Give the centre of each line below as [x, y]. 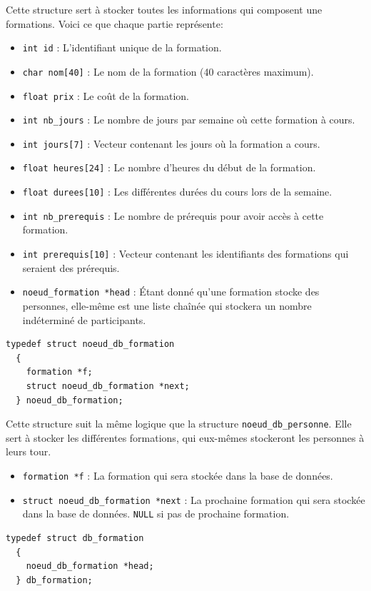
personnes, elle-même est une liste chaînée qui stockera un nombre [167, 305]
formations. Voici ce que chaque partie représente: [115, 23]
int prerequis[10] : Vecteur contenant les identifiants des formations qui [185, 254]
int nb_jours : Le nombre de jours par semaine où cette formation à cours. [189, 120]
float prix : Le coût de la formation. [106, 95]
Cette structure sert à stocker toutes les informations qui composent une [164, 9]
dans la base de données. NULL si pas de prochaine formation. [156, 514]
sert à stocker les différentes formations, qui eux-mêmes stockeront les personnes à [185, 437]
